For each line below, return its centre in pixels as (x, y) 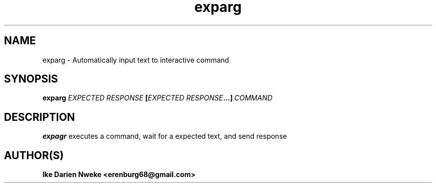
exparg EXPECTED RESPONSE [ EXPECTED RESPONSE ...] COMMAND (158, 98)
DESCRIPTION (40, 117)
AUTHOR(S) (34, 155)
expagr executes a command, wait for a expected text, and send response (165, 136)
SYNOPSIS (31, 79)
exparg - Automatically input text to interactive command (136, 60)
